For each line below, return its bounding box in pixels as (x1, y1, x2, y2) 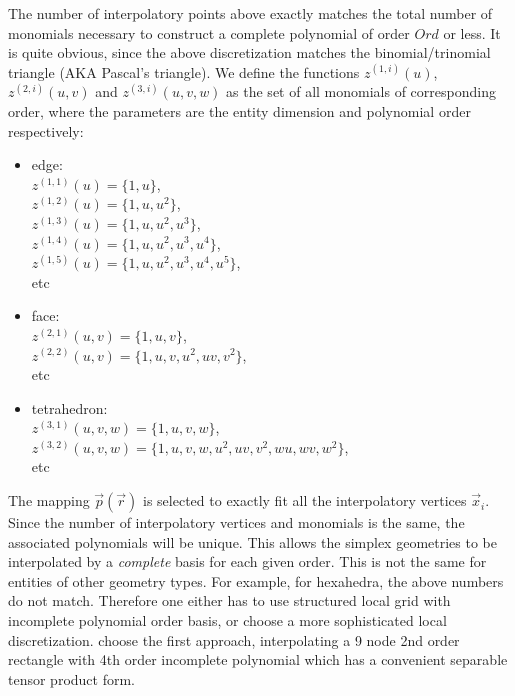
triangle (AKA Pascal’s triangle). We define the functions (8, 61, 360, 82)
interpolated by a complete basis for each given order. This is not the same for (8, 551, 487, 572)
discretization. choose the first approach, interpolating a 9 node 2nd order (8, 629, 460, 650)
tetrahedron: (31, 397, 108, 418)
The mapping (8, 490, 90, 511)
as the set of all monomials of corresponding (226, 81, 496, 102)
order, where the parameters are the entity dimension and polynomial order (8, 100, 471, 121)
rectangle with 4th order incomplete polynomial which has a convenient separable (8, 649, 508, 670)
